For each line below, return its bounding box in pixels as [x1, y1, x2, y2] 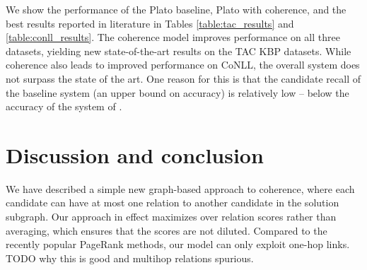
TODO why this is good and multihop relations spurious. [6, 250, 254, 265]
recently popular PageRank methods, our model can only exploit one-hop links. [6, 237, 350, 252]
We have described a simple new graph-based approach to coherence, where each [6, 181, 355, 196]
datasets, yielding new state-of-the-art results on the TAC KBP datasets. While [6, 43, 351, 58]
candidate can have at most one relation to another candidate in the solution [6, 195, 339, 210]
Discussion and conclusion [6, 140, 264, 169]
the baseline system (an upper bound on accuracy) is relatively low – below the [6, 85, 349, 100]
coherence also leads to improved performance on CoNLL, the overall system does [6, 57, 360, 72]
